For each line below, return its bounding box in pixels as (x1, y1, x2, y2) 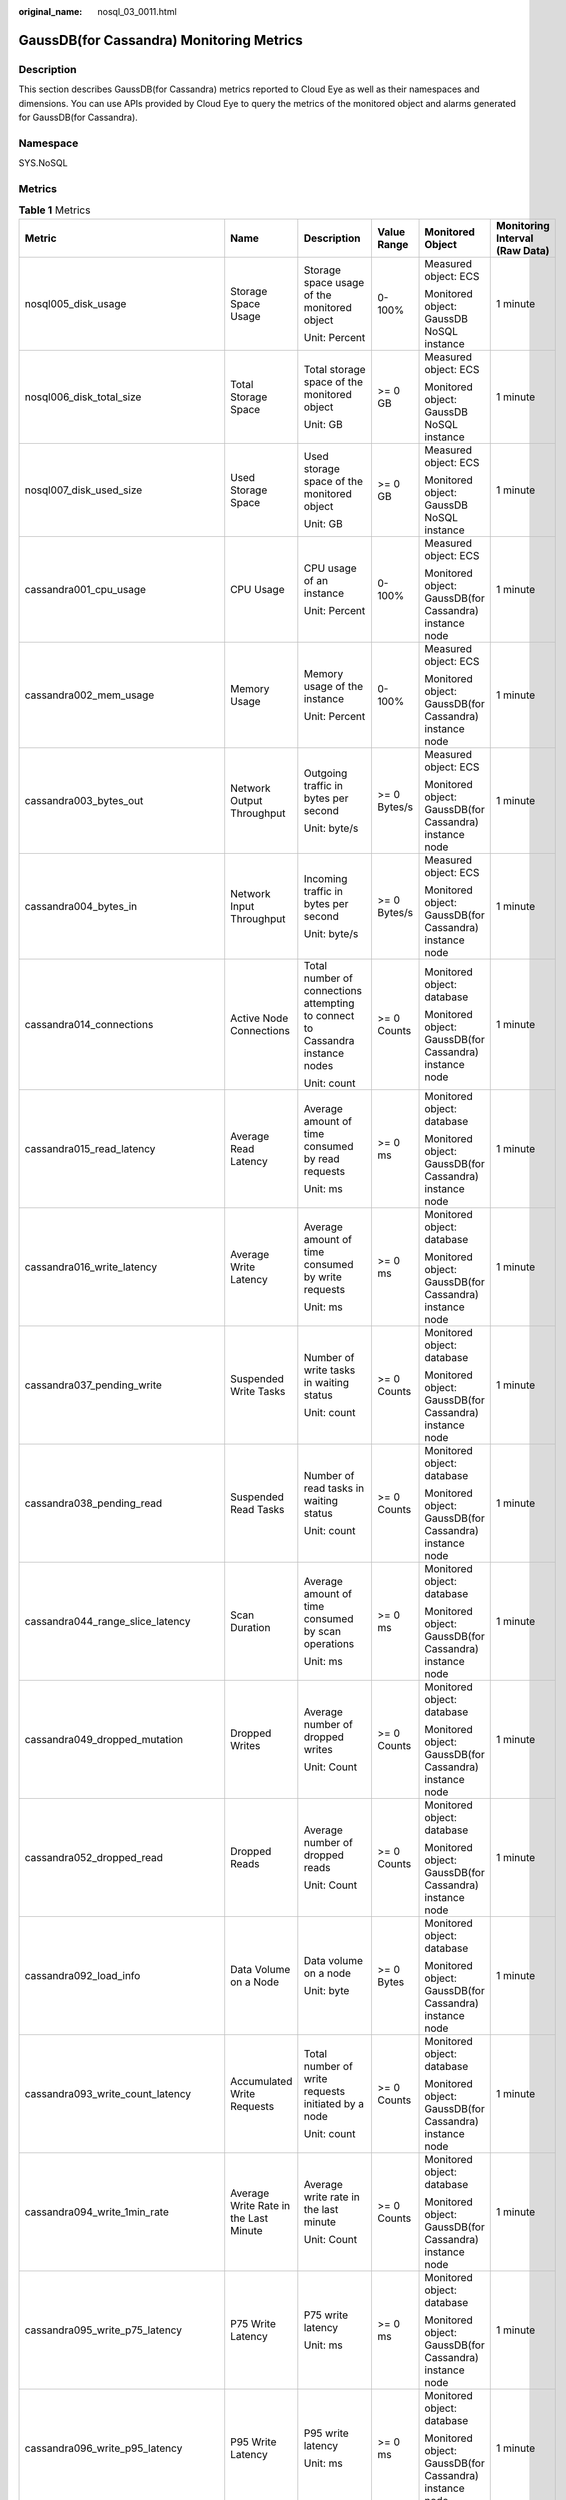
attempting (303, 996, 355, 1010)
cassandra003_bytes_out (24, 793, 144, 807)
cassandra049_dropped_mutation (24, 1732, 184, 1746)
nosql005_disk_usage (24, 296, 127, 310)
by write (303, 1270, 342, 1284)
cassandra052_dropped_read (24, 1850, 164, 1864)
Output (230, 793, 263, 807)
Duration (230, 1620, 271, 1634)
